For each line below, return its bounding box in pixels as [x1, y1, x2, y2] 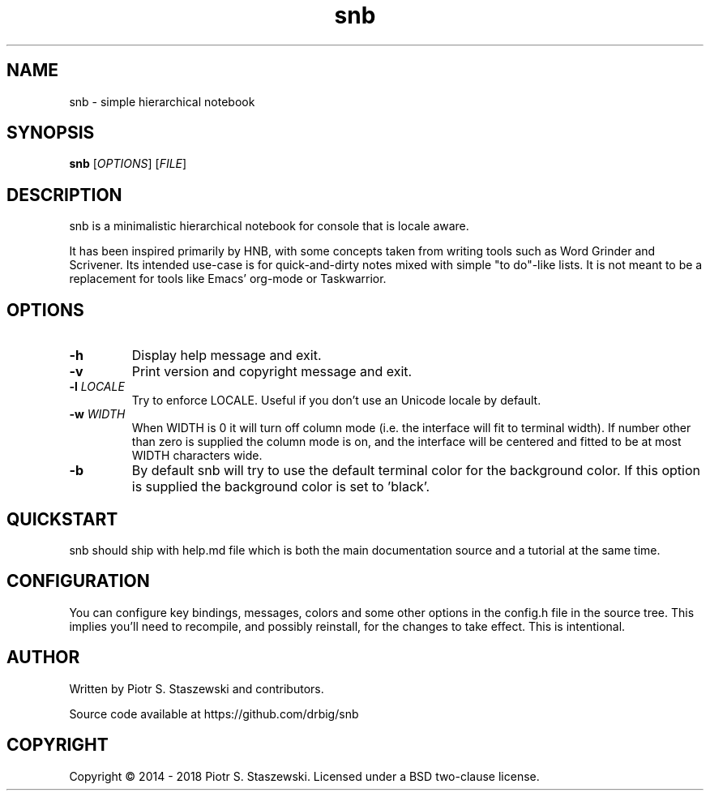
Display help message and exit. [131, 347, 322, 364]
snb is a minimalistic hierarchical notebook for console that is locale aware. [69, 219, 469, 234]
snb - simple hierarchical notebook [69, 94, 255, 109]
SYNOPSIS [6, 122, 95, 144]
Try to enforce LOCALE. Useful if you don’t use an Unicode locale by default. [131, 393, 541, 408]
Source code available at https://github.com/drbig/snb [69, 706, 359, 721]
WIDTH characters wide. [131, 448, 263, 463]
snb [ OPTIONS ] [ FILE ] [69, 156, 187, 171]
